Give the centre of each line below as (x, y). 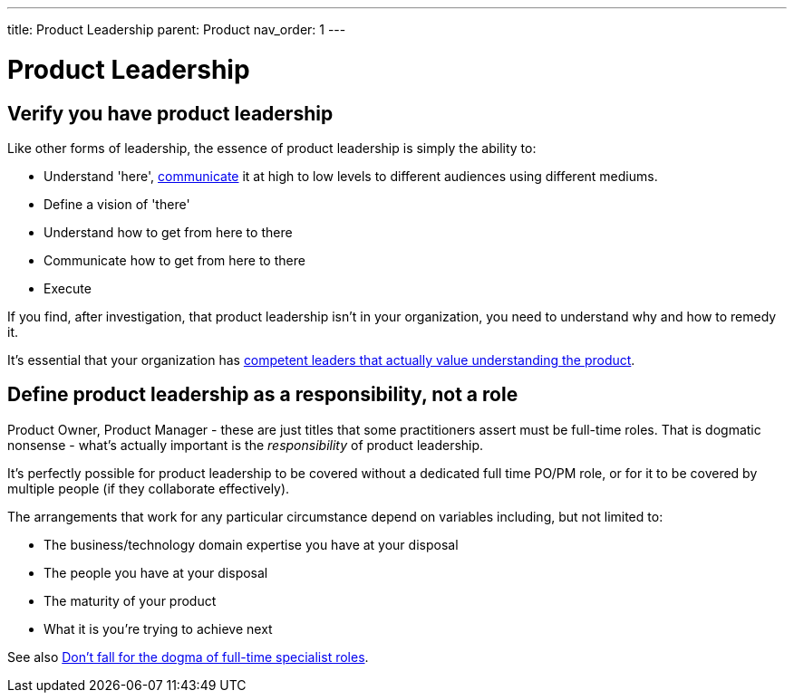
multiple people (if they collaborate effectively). (149, 488)
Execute (68, 288)
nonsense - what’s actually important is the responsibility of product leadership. (246, 445)
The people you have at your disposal (156, 572)
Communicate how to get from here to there (174, 260)
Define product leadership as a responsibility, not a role (263, 395)
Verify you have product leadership (170, 113)
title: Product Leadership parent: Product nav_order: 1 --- (177, 29)
